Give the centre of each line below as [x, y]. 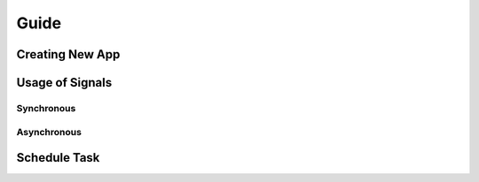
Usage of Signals [64, 83]
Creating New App [68, 54]
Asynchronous [49, 132]
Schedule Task [58, 158]
